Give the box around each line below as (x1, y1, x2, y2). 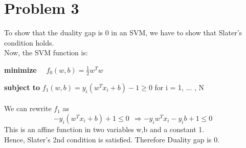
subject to (4, 81, 40, 92)
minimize (4, 64, 37, 75)
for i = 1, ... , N (154, 81, 205, 92)
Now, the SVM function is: (4, 47, 88, 58)
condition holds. (4, 37, 54, 48)
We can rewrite (4, 103, 52, 114)
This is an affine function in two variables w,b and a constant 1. (4, 123, 205, 134)
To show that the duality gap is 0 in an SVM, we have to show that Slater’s (4, 27, 242, 38)
